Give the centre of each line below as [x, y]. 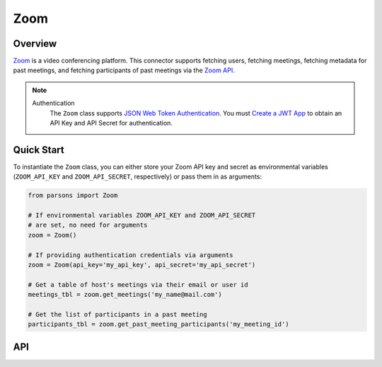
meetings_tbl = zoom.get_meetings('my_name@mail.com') [125, 295]
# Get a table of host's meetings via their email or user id [138, 284]
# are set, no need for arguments [88, 225]
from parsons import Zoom [73, 196]
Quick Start [39, 150]
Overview [35, 44]
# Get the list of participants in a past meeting [118, 314]
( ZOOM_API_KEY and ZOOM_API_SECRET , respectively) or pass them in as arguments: [137, 176]
